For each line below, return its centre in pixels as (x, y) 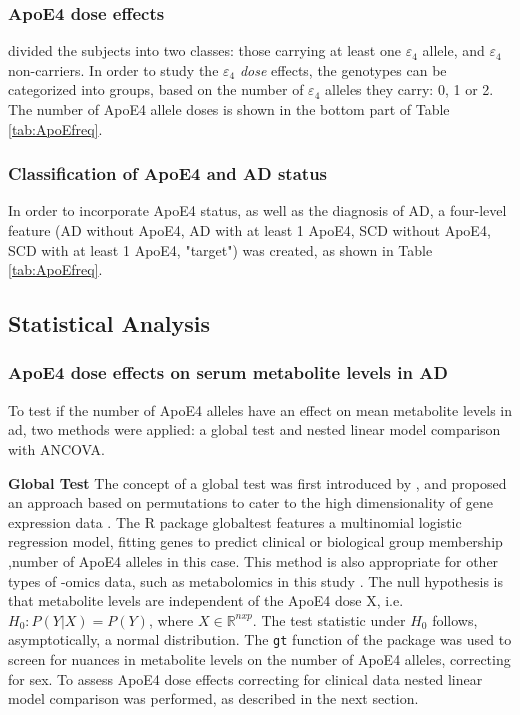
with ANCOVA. (56, 448)
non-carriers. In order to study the (113, 69)
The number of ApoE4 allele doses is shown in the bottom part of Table (229, 109)
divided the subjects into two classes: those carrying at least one (204, 50)
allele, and (453, 50)
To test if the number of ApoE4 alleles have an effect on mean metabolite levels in (260, 409)
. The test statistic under (329, 619)
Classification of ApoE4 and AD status (168, 173)
